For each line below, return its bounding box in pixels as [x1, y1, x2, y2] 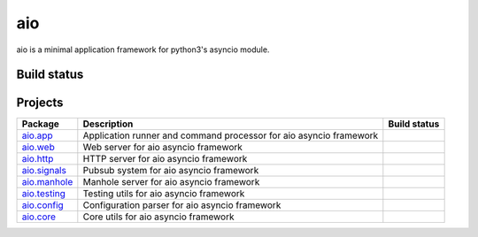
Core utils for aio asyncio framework [82, 210, 235, 223]
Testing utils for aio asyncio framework [82, 187, 245, 200]
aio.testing [21, 187, 66, 200]
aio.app [21, 129, 53, 141]
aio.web [21, 141, 55, 154]
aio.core [21, 210, 57, 223]
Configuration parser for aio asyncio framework [82, 199, 281, 211]
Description [82, 118, 134, 130]
